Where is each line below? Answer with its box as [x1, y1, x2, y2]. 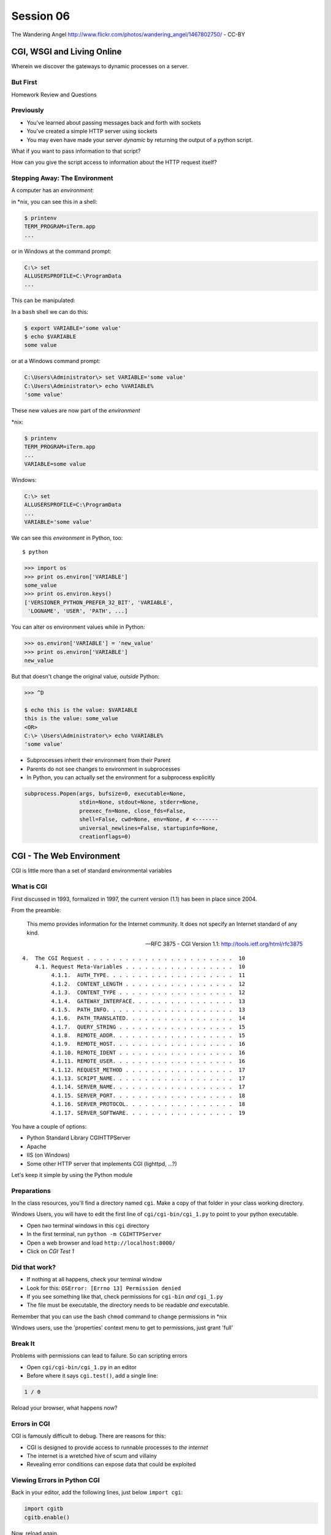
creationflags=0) [78, 833, 131, 840]
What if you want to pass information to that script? [11, 147, 141, 155]
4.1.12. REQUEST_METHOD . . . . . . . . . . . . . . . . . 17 [51, 1066, 245, 1073]
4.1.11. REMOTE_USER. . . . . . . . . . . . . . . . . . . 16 [51, 1058, 245, 1065]
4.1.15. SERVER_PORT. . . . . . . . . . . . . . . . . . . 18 [51, 1092, 245, 1099]
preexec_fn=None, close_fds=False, [78, 807, 186, 814]
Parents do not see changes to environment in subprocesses [26, 765, 180, 772]
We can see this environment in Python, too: [11, 534, 123, 542]
